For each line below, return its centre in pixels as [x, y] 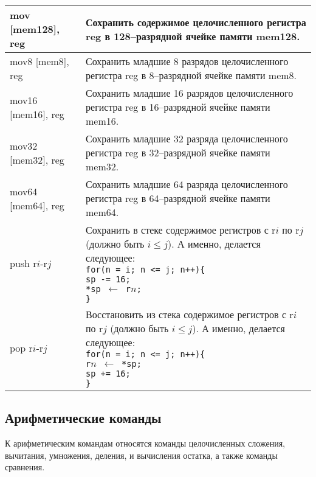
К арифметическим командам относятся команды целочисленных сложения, [145, 443]
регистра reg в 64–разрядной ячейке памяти [178, 198]
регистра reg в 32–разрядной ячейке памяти [178, 152]
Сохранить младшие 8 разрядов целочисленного [187, 61]
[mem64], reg [37, 205]
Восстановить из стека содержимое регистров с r [190, 314]
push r [23, 263]
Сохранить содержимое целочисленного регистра [196, 22]
